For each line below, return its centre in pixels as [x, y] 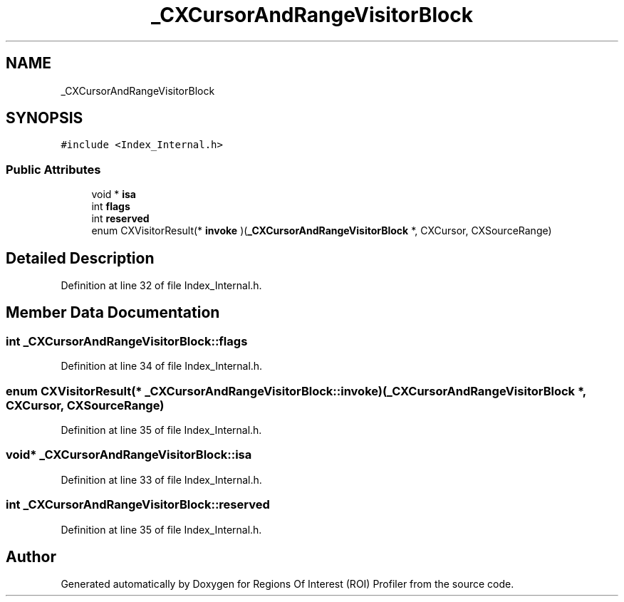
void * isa [114, 194]
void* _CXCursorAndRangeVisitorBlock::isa [129, 455]
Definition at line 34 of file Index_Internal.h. [162, 366]
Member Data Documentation [113, 313]
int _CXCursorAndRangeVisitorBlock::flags [127, 341]
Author [31, 556]
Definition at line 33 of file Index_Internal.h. [161, 479]
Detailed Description [80, 258]
